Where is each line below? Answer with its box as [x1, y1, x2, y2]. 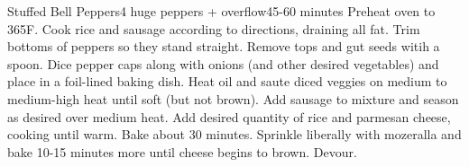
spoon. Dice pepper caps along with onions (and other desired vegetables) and [7, 54, 439, 73]
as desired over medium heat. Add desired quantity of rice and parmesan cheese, [7, 107, 451, 126]
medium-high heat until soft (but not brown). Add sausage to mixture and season [7, 89, 459, 108]
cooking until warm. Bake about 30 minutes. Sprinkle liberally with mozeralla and [7, 125, 462, 144]
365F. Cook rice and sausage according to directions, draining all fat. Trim [7, 19, 420, 38]
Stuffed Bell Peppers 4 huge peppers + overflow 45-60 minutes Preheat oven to [7, 2, 436, 20]
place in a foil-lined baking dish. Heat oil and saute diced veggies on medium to [7, 72, 447, 91]
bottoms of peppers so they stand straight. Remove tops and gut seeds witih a [7, 37, 440, 56]
